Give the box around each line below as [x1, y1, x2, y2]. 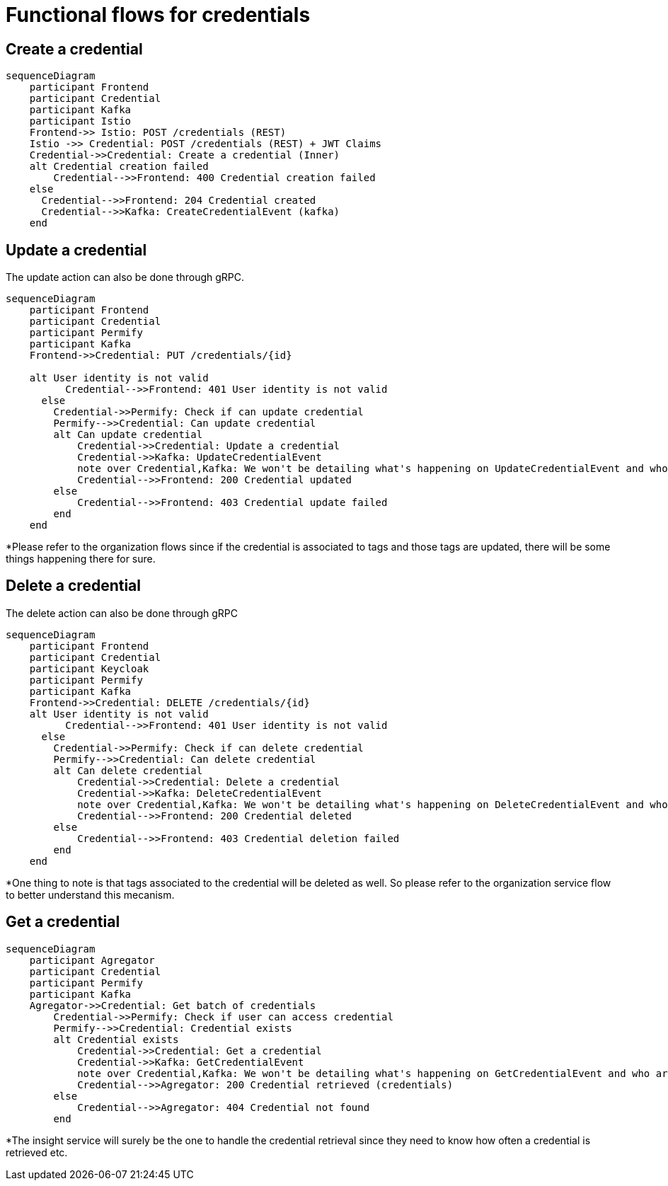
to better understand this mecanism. [6, 888, 175, 901]
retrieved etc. [6, 1146, 68, 1158]
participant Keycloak [29, 662, 149, 674]
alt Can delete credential [53, 764, 203, 776]
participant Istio [29, 115, 132, 127]
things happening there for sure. [6, 553, 156, 565]
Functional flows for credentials [6, 3, 311, 27]
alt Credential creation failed [29, 161, 209, 173]
